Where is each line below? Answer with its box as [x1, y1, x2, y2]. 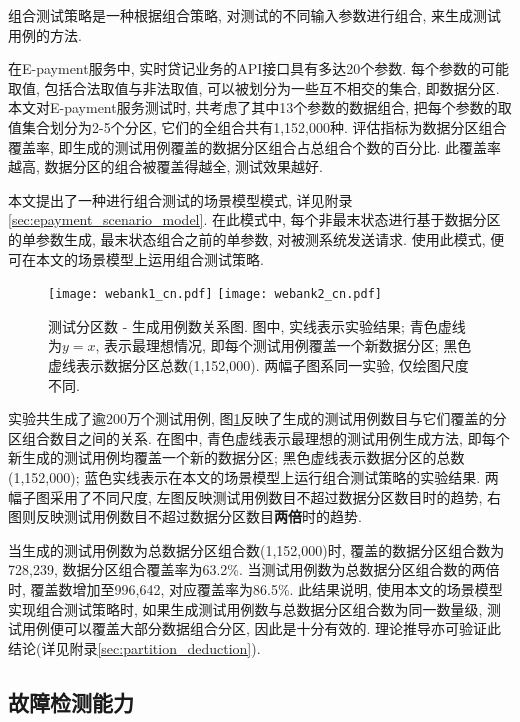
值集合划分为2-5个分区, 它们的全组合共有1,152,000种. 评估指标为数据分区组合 [8, 116, 507, 137]
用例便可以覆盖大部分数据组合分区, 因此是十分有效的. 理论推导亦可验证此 [21, 618, 502, 639]
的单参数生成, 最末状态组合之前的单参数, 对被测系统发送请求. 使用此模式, [8, 228, 486, 249]
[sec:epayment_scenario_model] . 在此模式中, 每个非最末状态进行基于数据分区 [8, 209, 501, 230]
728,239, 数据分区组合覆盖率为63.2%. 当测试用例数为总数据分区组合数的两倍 [8, 559, 500, 580]
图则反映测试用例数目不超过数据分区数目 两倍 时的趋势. [8, 506, 362, 527]
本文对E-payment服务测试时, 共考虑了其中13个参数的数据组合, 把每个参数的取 [8, 97, 512, 118]
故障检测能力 [8, 686, 134, 717]
